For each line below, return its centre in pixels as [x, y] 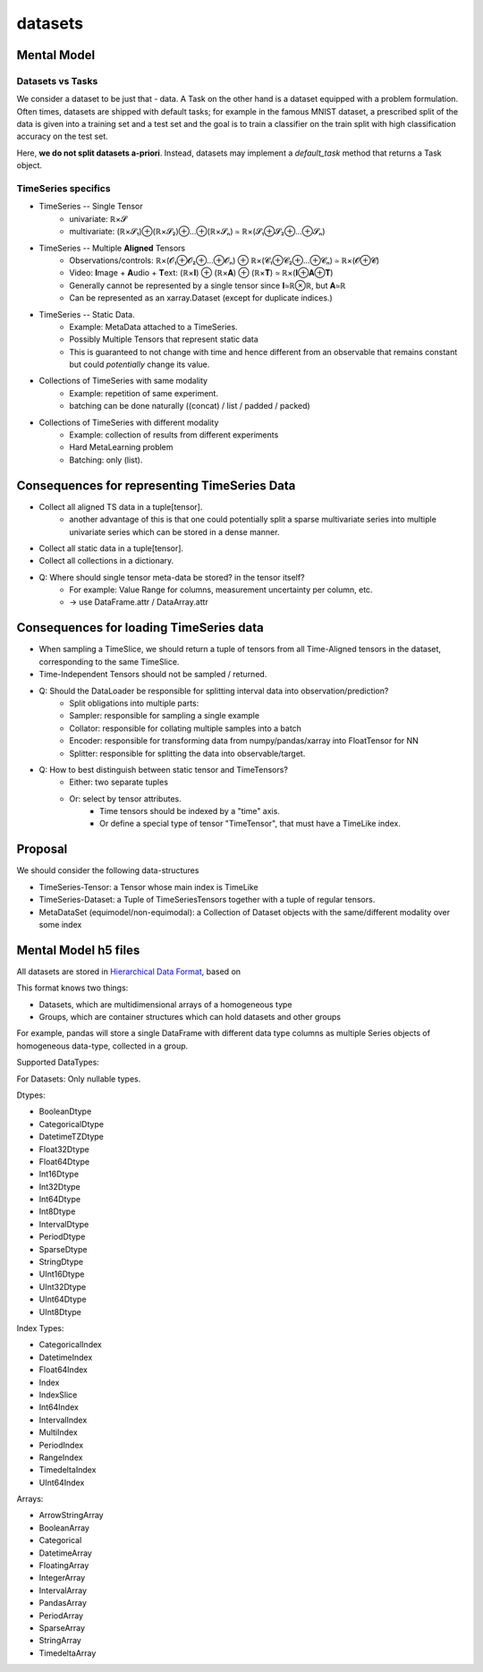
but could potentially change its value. [140, 365]
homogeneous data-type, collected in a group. [102, 1046]
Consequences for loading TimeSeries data [140, 628]
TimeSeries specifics [64, 189]
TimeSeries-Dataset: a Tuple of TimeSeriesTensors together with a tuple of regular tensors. [207, 900]
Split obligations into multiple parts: [134, 703]
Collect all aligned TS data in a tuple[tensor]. [121, 506]
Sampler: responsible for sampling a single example [164, 716]
